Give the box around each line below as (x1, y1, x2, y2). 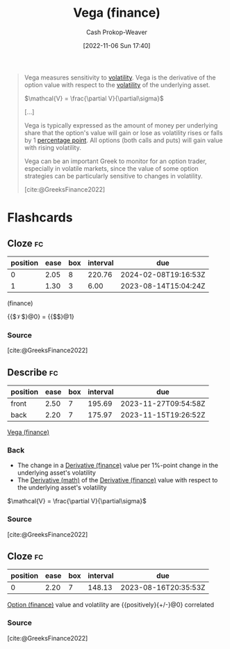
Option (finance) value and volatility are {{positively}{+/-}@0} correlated (7, 601, 214, 609)
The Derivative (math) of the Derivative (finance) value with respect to (17, 476, 218, 484)
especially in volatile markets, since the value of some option (24, 164, 199, 172)
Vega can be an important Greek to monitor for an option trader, (24, 157, 207, 165)
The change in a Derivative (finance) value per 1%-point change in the (17, 461, 219, 470)
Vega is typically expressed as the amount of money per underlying (24, 121, 218, 130)
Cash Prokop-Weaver (85, 28, 148, 36)
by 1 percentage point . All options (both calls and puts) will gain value (24, 136, 223, 144)
